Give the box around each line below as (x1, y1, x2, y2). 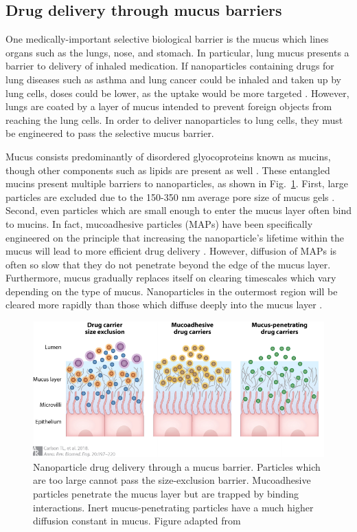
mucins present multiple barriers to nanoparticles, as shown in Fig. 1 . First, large (5, 176, 349, 191)
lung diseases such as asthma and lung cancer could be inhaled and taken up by (5, 72, 341, 86)
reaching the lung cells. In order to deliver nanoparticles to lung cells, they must (5, 112, 343, 127)
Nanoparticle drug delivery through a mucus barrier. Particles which (33, 459, 321, 474)
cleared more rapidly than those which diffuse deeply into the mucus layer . (5, 297, 323, 312)
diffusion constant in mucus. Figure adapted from (33, 513, 241, 528)
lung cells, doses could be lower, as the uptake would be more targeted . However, (5, 85, 349, 100)
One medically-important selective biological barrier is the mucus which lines (5, 32, 329, 46)
